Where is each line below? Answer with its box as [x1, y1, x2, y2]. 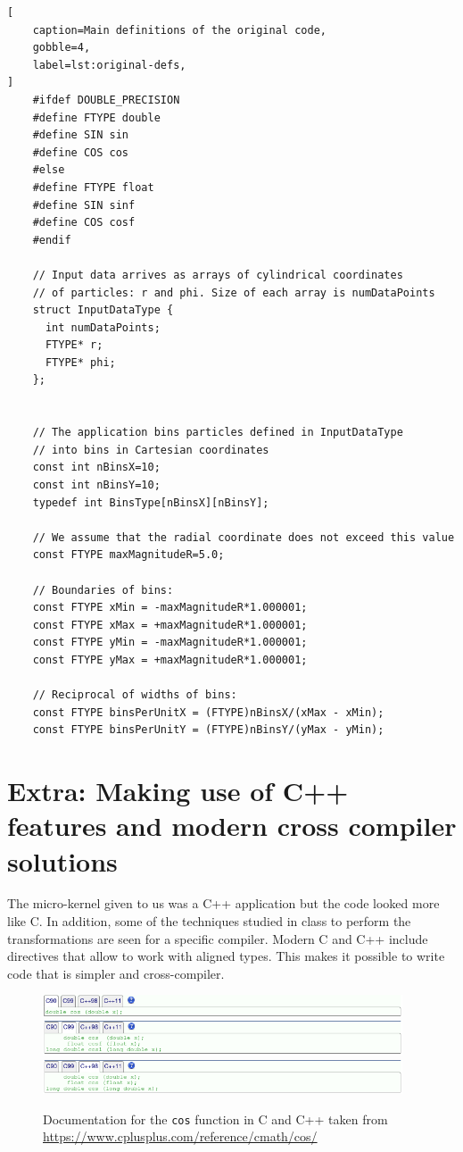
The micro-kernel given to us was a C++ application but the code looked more [7, 894, 440, 913]
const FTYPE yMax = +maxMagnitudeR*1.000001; [32, 653, 308, 666]
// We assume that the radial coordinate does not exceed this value [32, 530, 455, 544]
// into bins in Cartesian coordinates [32, 443, 269, 456]
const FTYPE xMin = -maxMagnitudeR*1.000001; [32, 601, 308, 614]
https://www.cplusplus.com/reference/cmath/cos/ [43, 1127, 318, 1146]
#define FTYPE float [32, 180, 154, 194]
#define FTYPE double [32, 111, 161, 124]
